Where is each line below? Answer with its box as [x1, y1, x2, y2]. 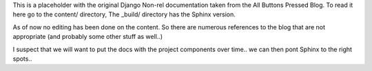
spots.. [12, 55, 32, 63]
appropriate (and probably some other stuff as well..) [12, 33, 163, 41]
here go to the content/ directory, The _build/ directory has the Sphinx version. [12, 10, 236, 18]
